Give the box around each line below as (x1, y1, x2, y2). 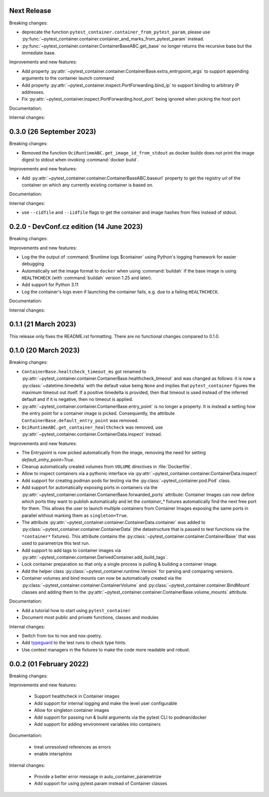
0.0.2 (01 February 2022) (9, 659, 89, 668)
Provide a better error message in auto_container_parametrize (34, 773, 162, 780)
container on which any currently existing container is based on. (21, 182, 154, 188)
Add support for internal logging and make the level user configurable (34, 700, 177, 706)
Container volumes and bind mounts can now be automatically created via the (21, 575, 182, 581)
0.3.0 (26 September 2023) (9, 128, 97, 136)
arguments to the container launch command (21, 75, 114, 81)
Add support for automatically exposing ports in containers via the (21, 484, 158, 490)
